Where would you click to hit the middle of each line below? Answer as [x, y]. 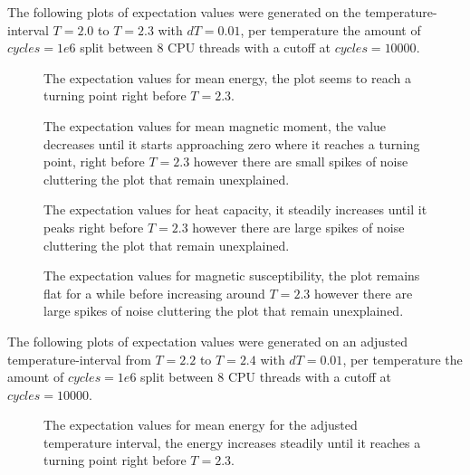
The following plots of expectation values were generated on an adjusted [208, 341]
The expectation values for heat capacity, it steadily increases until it [235, 209]
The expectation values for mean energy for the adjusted [201, 425]
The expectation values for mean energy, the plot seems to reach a [227, 77]
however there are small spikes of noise [301, 161]
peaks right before [94, 227]
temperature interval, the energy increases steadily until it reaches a [232, 442]
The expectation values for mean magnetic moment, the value [215, 125]
